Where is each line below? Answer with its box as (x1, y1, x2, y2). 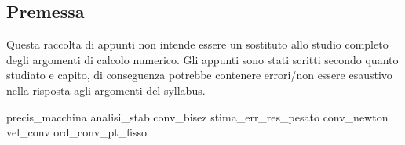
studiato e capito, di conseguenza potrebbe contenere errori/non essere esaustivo (6, 67, 392, 83)
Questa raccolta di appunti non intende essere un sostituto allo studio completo (6, 36, 389, 53)
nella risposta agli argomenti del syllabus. (6, 82, 206, 98)
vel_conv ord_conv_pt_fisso (6, 124, 148, 140)
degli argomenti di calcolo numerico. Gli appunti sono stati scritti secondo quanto (6, 51, 399, 67)
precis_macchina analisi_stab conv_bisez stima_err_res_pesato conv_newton (6, 108, 389, 125)
